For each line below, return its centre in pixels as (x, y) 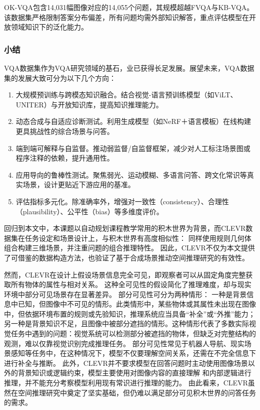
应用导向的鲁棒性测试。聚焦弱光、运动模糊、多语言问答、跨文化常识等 (131, 174)
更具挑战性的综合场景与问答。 (65, 131)
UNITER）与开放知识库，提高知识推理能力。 (89, 104)
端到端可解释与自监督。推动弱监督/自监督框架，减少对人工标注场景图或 (133, 148)
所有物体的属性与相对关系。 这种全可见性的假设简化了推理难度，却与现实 (131, 284)
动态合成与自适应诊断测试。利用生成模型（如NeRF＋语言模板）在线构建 (133, 121)
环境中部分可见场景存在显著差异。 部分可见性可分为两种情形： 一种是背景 (125, 294)
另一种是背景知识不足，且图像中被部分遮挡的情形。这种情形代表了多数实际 (126, 323)
